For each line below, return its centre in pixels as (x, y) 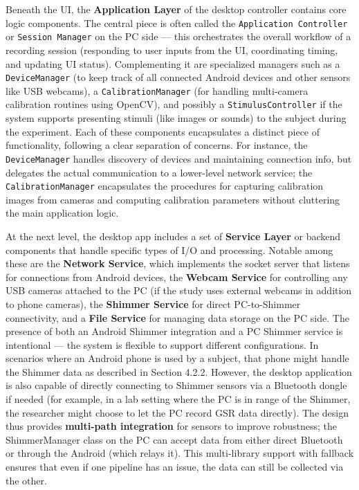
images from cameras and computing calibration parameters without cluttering (173, 199)
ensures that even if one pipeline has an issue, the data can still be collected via (175, 467)
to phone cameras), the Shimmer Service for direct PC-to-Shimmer (153, 303)
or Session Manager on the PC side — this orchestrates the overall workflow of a (178, 36)
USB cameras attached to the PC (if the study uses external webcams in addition (179, 290)
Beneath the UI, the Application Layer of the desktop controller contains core (176, 9)
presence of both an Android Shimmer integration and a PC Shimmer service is (174, 331)
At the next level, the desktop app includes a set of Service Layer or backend (173, 236)
